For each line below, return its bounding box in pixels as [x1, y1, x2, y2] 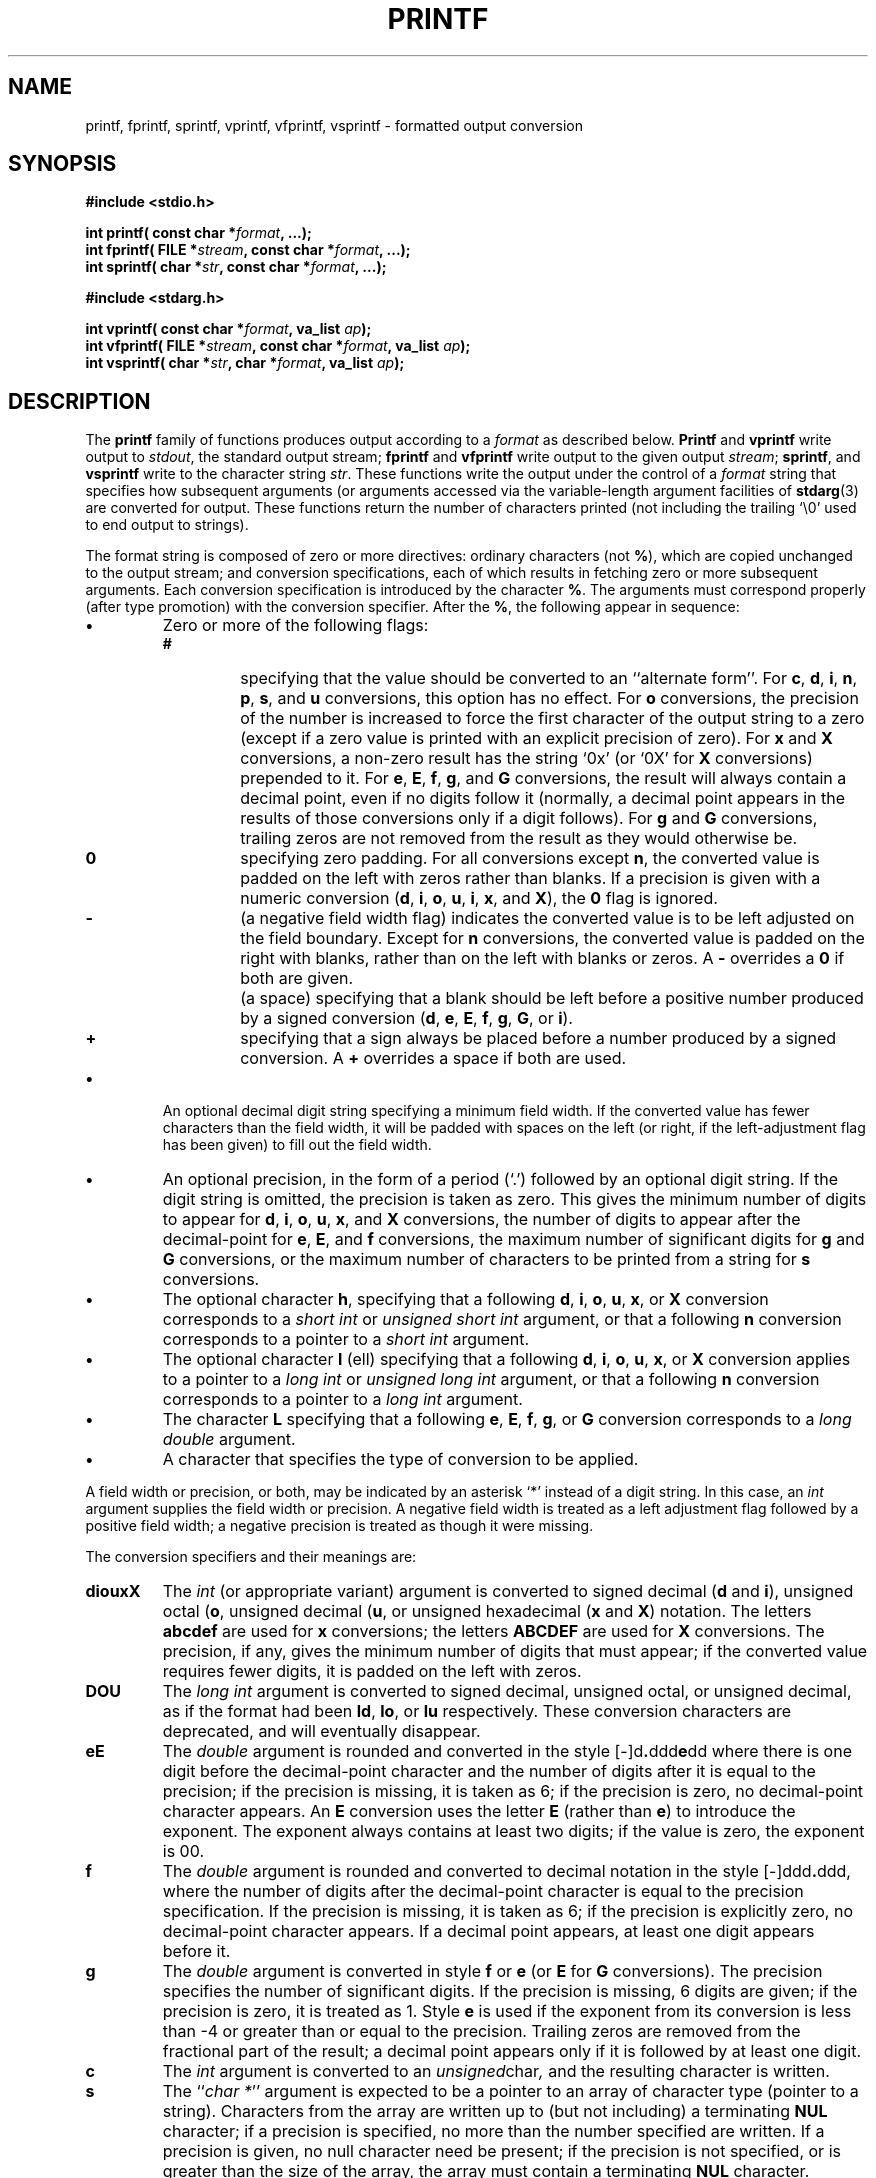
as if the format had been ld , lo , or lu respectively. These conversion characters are [162, 1701, 792, 1722]
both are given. [240, 968, 354, 989]
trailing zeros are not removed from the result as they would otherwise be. [240, 828, 798, 849]
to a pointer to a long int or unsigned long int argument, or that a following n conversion [162, 1369, 820, 1390]
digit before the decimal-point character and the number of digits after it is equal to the [162, 1761, 816, 1782]
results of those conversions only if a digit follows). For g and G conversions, [240, 808, 818, 829]
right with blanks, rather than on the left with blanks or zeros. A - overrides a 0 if [240, 948, 845, 969]
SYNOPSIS [8, 151, 117, 177]
